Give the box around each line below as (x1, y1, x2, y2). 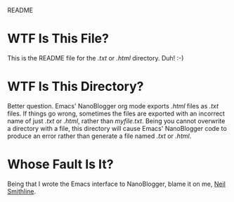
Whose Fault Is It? (7, 156, 114, 172)
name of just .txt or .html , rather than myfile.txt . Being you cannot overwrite (7, 116, 226, 125)
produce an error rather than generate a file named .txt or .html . (7, 132, 192, 140)
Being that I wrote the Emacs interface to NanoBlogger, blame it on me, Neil (7, 179, 226, 188)
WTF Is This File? (7, 31, 109, 46)
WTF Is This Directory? (7, 79, 144, 94)
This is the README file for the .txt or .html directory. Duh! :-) (7, 53, 184, 62)
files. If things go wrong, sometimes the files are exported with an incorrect (7, 109, 225, 118)
